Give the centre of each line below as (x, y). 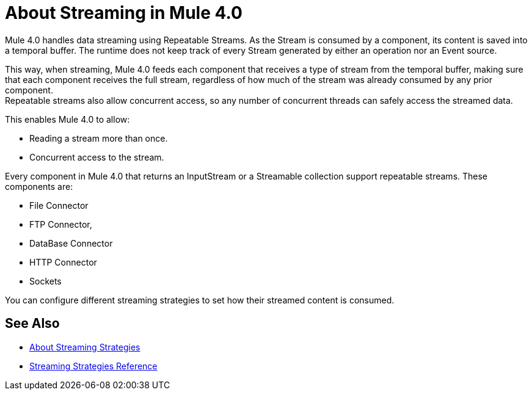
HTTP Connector (63, 262)
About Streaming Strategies (85, 347)
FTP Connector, (61, 224)
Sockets (46, 281)
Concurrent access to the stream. (97, 157)
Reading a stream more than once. (99, 138)
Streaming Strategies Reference (93, 366)
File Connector (59, 205)
